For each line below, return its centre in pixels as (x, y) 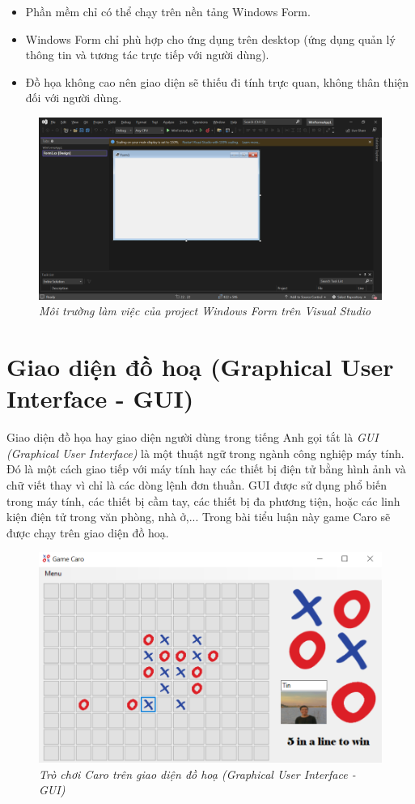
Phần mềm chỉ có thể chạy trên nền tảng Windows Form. (168, 11)
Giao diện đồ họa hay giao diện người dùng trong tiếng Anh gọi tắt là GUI (193, 437)
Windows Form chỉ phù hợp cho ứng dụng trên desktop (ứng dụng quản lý (210, 38)
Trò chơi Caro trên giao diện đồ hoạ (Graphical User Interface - (197, 774)
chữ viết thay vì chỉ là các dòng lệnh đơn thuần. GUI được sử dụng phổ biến (197, 485)
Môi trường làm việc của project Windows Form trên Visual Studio (205, 311)
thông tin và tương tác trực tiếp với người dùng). (147, 55)
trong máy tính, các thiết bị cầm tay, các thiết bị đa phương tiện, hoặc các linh (203, 500)
